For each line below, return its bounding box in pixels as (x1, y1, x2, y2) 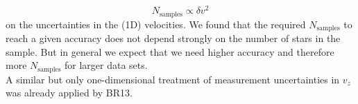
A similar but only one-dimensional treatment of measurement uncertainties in (6, 72, 340, 86)
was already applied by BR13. (6, 85, 133, 100)
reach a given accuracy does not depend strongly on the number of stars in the (6, 30, 341, 45)
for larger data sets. (65, 58, 148, 72)
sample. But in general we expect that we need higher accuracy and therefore (6, 44, 334, 59)
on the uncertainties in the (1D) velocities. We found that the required (6, 17, 306, 31)
